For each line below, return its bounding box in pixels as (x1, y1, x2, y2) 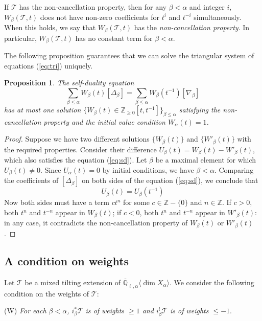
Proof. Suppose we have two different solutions (4, 133, 150, 144)
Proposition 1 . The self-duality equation (4, 77, 134, 88)
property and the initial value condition (43, 116, 165, 127)
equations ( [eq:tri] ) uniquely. (4, 60, 93, 71)
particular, (4, 32, 37, 43)
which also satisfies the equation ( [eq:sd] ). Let (4, 154, 147, 165)
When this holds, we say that (4, 22, 96, 33)
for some (123, 197, 150, 208)
